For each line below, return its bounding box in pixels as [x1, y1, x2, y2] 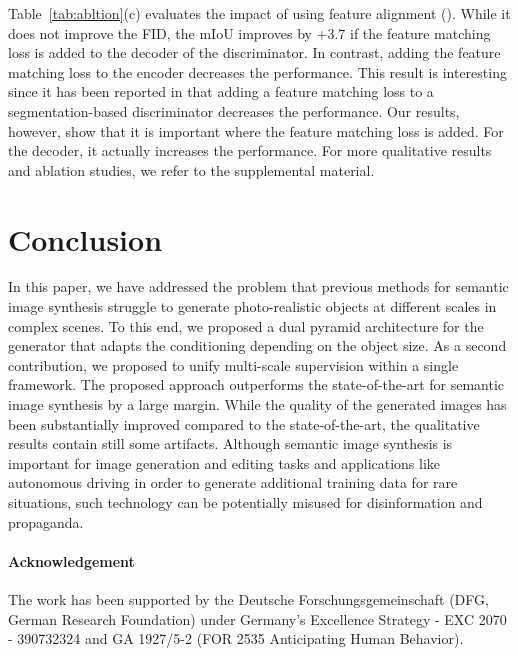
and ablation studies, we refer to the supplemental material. [8, 159, 375, 180]
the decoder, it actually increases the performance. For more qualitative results [8, 140, 492, 161]
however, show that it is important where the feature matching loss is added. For [8, 120, 504, 141]
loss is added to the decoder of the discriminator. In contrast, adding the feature [8, 42, 501, 63]
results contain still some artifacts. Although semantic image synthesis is [8, 433, 453, 454]
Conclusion [8, 218, 163, 259]
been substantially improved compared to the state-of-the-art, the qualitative [8, 413, 480, 434]
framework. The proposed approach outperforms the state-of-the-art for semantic [8, 374, 505, 395]
